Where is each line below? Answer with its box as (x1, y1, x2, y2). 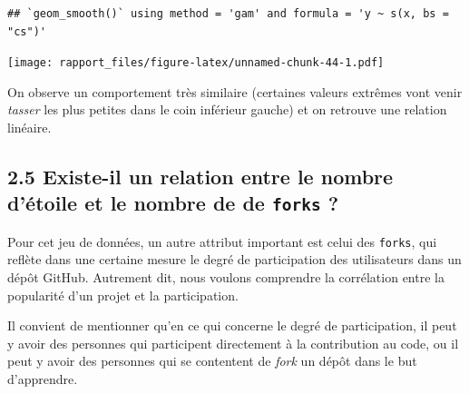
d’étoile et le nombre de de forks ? (7, 189, 339, 217)
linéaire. (7, 118, 52, 137)
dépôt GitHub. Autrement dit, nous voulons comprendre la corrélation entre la (7, 268, 445, 287)
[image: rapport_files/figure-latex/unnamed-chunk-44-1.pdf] (7, 56, 385, 70)
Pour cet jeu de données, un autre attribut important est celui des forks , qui (7, 231, 437, 251)
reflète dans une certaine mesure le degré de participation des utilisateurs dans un (7, 250, 462, 269)
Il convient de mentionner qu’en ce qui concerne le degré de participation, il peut (7, 316, 457, 335)
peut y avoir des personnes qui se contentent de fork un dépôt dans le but (7, 351, 417, 370)
